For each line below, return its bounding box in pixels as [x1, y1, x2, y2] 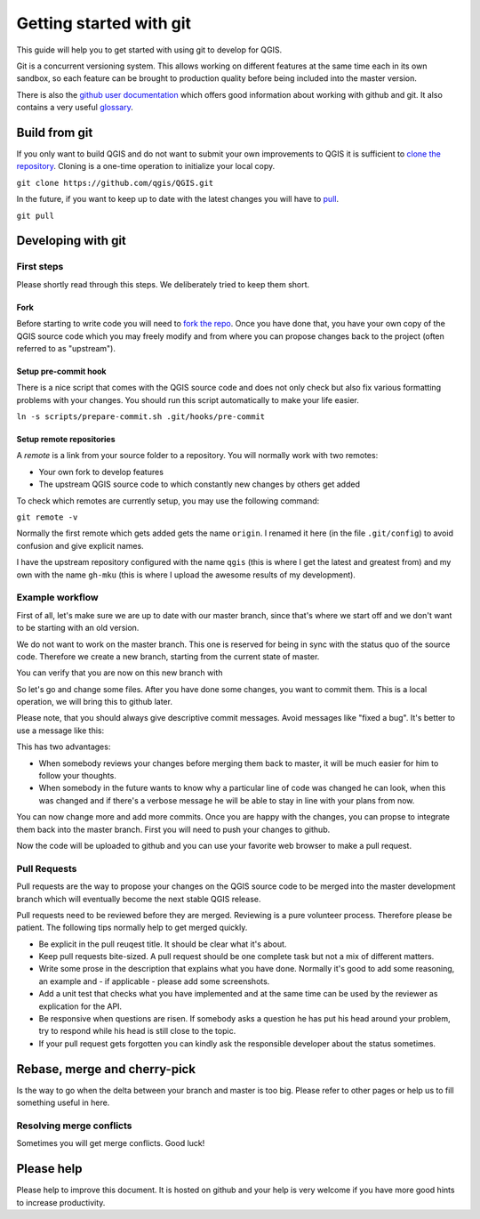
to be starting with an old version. [16, 623, 140, 634]
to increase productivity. [16, 1197, 106, 1207]
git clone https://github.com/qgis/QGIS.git [16, 178, 214, 188]
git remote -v [16, 513, 78, 522]
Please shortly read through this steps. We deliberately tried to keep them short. [16, 279, 310, 289]
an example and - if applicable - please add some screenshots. [38, 975, 270, 987]
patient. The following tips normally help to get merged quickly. [16, 922, 248, 933]
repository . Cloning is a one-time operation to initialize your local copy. [16, 161, 276, 172]
